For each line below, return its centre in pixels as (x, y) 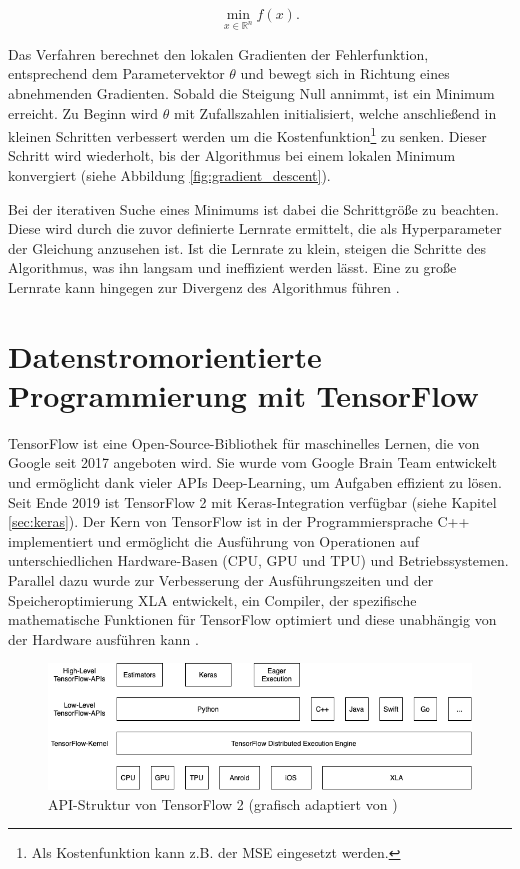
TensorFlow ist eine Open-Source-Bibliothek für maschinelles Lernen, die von (244, 442)
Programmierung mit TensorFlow (243, 394)
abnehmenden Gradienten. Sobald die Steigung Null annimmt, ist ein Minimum (251, 92)
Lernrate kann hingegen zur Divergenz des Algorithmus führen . (204, 286)
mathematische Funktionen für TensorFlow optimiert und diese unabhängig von (252, 619)
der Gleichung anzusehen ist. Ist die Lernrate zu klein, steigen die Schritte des (247, 247)
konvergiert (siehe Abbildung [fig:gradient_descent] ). (169, 175)
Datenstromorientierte (165, 355)
